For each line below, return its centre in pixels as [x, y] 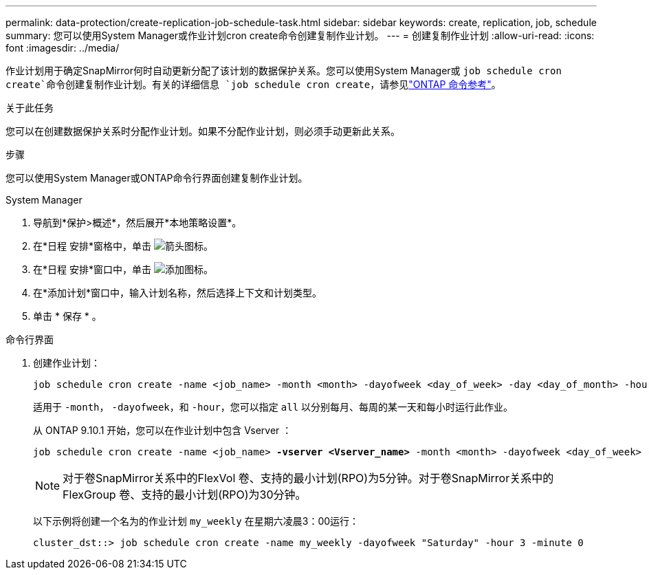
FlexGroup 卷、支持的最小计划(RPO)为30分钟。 [185, 495]
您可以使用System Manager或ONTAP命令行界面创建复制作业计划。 [157, 178]
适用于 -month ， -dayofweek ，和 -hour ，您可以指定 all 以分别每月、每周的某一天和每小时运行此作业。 [273, 407]
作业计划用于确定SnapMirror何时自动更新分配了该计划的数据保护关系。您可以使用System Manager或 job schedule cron [284, 70]
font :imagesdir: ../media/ [63, 48]
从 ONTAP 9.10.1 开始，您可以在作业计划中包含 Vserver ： [163, 430]
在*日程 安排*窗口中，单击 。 [123, 269]
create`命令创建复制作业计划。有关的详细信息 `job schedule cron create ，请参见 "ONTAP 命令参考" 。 [253, 84]
